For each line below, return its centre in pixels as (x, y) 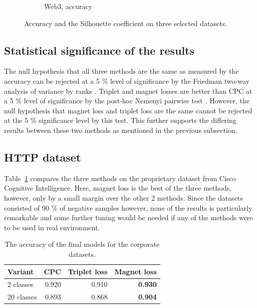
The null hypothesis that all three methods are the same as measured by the (121, 71)
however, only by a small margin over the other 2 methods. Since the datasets (123, 197)
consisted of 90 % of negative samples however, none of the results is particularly (128, 207)
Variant (21, 271)
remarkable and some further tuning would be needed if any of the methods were (128, 217)
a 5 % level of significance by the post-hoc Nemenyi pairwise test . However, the (127, 101)
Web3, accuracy (68, 6)
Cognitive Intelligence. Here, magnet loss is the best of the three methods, (118, 188)
